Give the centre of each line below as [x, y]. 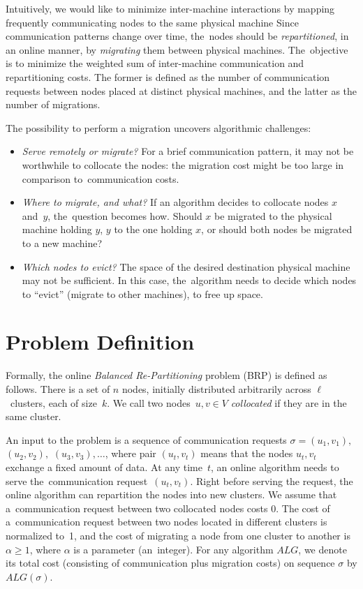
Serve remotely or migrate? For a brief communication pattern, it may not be [188, 151]
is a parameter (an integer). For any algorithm [173, 549]
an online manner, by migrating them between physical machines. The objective [177, 49]
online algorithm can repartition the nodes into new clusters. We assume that [171, 494]
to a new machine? [62, 243]
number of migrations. [53, 104]
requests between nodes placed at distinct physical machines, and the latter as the [181, 90]
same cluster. [34, 416]
